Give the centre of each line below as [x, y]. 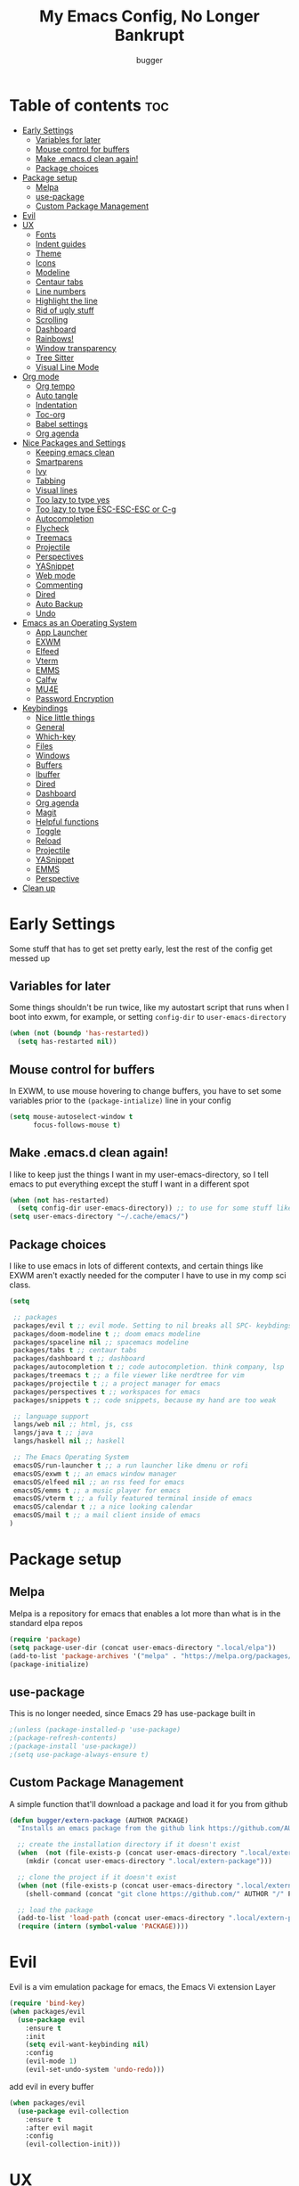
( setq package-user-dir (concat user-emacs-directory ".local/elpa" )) [143, 1648]
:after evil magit [59, 2128]
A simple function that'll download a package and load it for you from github [149, 1804]
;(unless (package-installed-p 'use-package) [95, 1730]
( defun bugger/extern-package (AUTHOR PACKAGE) [99, 1820]
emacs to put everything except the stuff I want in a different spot [129, 1184]
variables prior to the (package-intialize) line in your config [120, 1100]
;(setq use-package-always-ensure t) [79, 1755]
